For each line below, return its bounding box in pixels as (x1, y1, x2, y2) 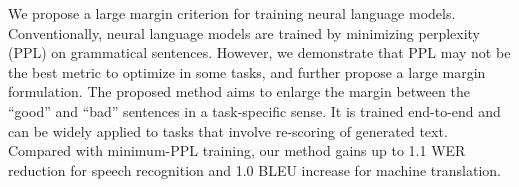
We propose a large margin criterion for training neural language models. (8, 3, 456, 23)
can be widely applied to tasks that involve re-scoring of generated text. (8, 120, 448, 141)
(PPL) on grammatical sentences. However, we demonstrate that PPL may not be (8, 42, 511, 63)
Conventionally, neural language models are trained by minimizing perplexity (8, 22, 481, 43)
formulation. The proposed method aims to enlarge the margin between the (8, 81, 470, 102)
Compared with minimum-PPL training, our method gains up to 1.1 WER (8, 140, 466, 161)
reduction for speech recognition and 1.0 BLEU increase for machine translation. (8, 159, 502, 180)
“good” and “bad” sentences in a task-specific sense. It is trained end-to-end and (8, 100, 501, 121)
